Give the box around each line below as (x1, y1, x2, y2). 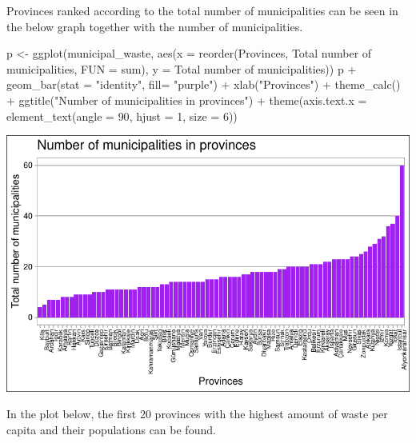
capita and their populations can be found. (6, 421, 216, 438)
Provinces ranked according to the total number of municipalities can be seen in (6, 2, 398, 18)
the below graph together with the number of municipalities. (6, 18, 303, 34)
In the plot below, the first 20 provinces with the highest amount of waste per (6, 405, 388, 422)
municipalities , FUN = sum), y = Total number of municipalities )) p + (6, 60, 357, 77)
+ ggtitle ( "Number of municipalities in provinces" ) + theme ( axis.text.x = (6, 91, 367, 108)
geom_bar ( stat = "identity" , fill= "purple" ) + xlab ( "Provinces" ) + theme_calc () (6, 76, 401, 93)
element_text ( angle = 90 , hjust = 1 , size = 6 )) (6, 107, 238, 124)
